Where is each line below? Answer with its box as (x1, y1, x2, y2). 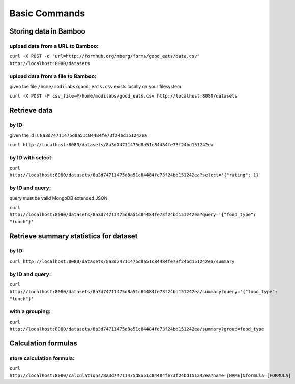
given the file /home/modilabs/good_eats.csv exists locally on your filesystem (9, 83, 182, 89)
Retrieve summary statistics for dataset (9, 232, 138, 241)
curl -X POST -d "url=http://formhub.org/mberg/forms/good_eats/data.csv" (9, 53, 200, 59)
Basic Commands (9, 8, 85, 19)
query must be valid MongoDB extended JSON (9, 195, 108, 201)
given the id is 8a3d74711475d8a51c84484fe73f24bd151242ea (9, 132, 147, 138)
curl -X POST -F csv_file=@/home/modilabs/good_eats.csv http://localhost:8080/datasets (9, 93, 238, 99)
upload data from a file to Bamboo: (9, 73, 97, 80)
